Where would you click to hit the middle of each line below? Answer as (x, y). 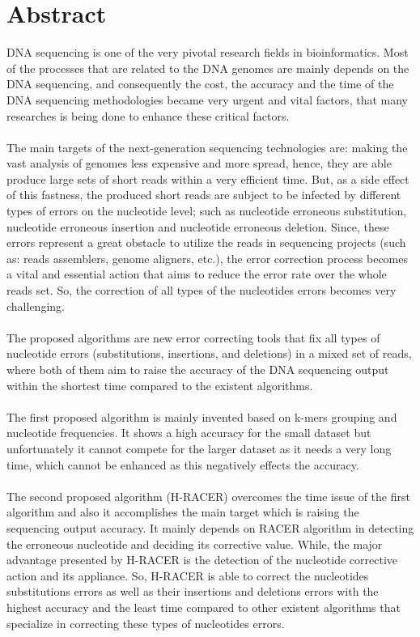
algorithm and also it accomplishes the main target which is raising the (183, 512)
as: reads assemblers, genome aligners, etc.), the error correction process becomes (208, 258)
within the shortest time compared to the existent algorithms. (160, 385)
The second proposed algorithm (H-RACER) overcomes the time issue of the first (208, 496)
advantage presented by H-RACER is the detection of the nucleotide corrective (202, 560)
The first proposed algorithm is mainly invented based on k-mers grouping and (202, 416)
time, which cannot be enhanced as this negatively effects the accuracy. (183, 464)
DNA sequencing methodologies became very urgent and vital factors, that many (207, 99)
